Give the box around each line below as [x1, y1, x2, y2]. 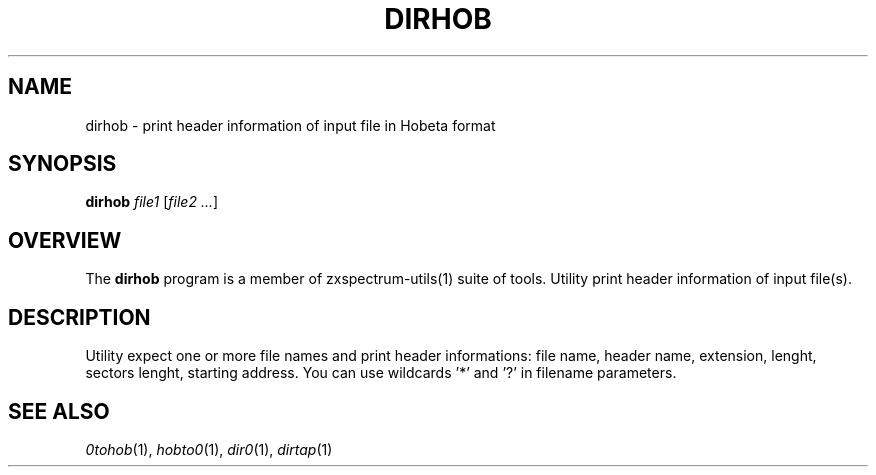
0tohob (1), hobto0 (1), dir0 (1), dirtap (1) [85, 440, 333, 458]
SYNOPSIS [8, 151, 117, 177]
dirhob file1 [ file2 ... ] [85, 193, 219, 211]
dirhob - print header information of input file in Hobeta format [85, 116, 496, 134]
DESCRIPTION [8, 304, 151, 330]
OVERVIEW [8, 227, 122, 253]
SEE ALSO [8, 398, 110, 424]
